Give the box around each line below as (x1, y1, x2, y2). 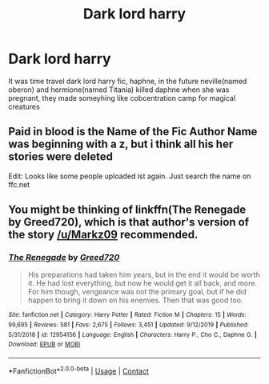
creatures (8, 102, 40, 111)
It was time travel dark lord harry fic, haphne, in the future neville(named (8, 76, 247, 86)
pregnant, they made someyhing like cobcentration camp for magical (8, 93, 236, 102)
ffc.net (8, 179, 30, 189)
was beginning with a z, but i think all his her (8, 138, 234, 151)
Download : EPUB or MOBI (8, 341, 81, 349)
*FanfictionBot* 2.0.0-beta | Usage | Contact (8, 365, 150, 376)
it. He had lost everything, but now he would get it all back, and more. (27, 278, 258, 288)
